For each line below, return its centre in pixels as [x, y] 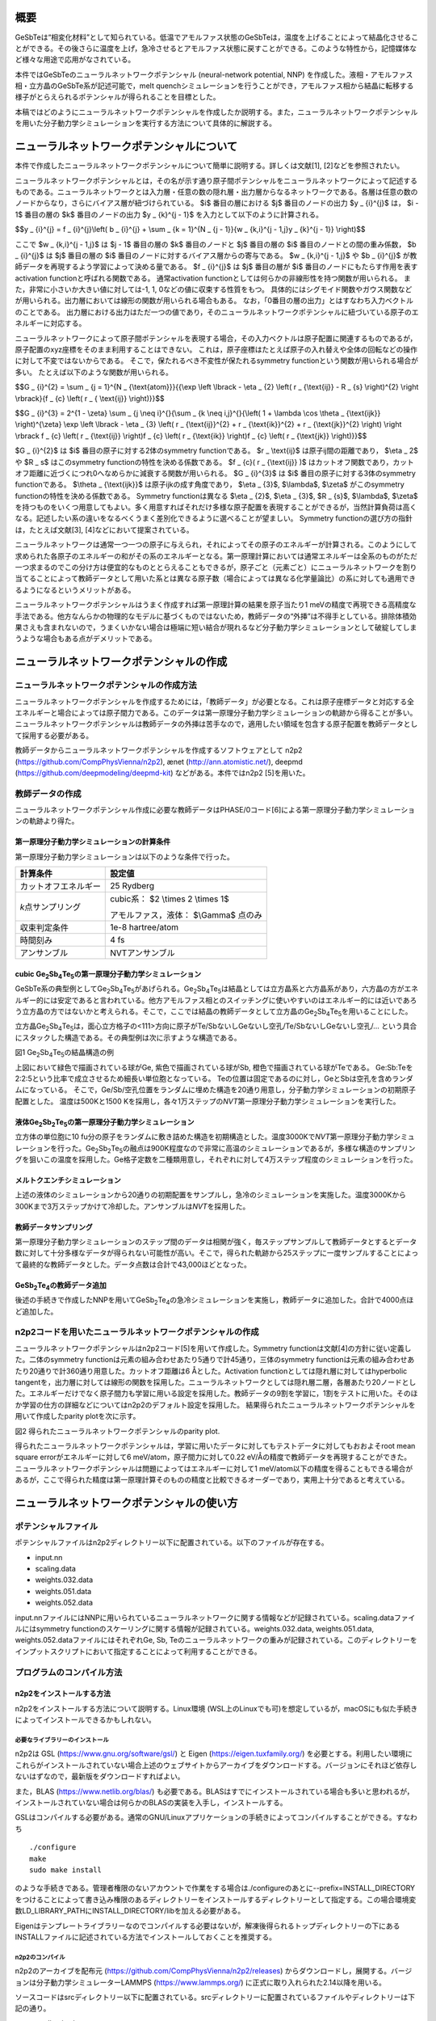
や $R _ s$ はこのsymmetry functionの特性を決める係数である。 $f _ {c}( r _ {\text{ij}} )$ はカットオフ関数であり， [204, 462]
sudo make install [66, 1870]
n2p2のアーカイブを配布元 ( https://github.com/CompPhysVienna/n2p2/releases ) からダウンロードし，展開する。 [203, 1971]
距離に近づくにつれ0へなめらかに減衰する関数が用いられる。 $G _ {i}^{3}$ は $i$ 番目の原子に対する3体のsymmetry [222, 473]
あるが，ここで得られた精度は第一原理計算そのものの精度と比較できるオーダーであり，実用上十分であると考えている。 [212, 1480]
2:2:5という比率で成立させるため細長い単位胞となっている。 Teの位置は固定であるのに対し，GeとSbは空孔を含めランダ [214, 1078]
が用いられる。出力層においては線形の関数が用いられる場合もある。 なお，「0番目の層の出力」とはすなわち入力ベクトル [214, 301]
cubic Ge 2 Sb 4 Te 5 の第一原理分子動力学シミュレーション [108, 975]
